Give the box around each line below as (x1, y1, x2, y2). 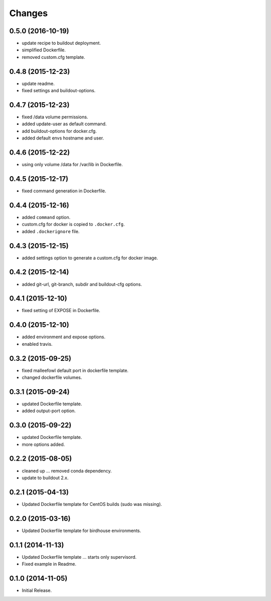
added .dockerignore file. (22, 228, 80, 234)
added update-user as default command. (22, 121, 107, 127)
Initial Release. (22, 587, 52, 593)
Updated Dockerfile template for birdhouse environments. (22, 528, 142, 534)
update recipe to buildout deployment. (22, 40, 101, 46)
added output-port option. (22, 408, 76, 414)
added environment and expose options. (22, 334, 105, 340)
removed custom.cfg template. (22, 54, 85, 60)
